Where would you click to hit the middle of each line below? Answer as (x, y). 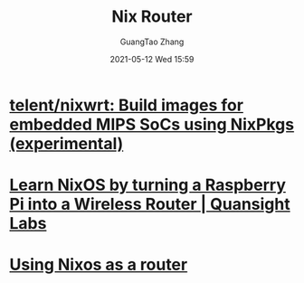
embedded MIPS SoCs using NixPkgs (152, 124)
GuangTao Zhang (152, 42)
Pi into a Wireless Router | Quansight (150, 204)
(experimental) (66, 143)
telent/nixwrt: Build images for (127, 105)
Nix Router (152, 17)
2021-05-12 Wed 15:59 (152, 59)
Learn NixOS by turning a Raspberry (148, 185)
